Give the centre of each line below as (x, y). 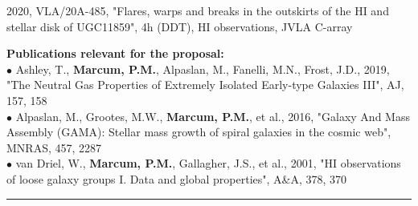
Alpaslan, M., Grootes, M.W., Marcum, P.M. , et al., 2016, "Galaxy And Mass (213, 116)
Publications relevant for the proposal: (115, 53)
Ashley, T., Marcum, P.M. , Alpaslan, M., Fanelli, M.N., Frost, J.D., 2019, (203, 69)
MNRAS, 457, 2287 (54, 147)
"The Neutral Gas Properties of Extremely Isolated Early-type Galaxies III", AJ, (205, 85)
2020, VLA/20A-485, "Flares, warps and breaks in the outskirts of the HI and (198, 10)
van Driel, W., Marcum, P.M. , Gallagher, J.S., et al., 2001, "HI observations (208, 163)
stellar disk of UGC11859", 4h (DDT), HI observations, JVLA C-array (180, 26)
